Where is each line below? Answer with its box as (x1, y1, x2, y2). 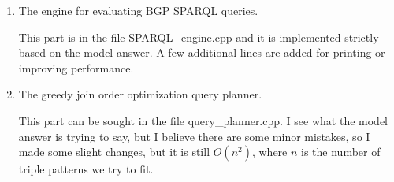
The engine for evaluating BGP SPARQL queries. (18, 2, 258, 18)
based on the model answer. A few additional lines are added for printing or (18, 44, 385, 61)
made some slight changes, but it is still (18, 143, 210, 160)
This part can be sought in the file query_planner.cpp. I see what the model (18, 112, 388, 128)
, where (251, 143, 288, 160)
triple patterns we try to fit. (18, 161, 154, 177)
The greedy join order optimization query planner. (18, 86, 262, 102)
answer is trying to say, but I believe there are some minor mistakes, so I (18, 128, 370, 144)
